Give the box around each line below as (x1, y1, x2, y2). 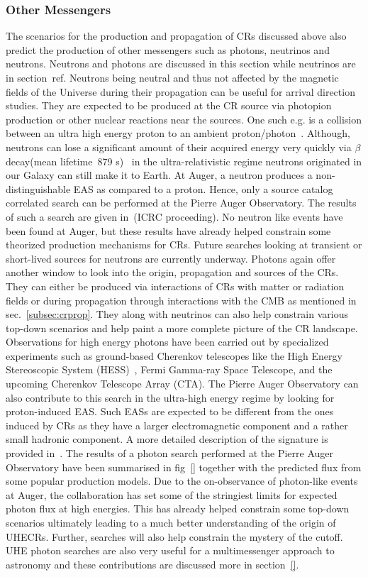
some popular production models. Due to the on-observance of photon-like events (6, 473, 358, 488)
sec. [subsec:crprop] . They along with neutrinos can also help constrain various (6, 307, 348, 322)
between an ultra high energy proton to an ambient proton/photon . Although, (6, 126, 350, 141)
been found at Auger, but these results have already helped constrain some (6, 223, 331, 238)
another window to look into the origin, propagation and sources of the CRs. (6, 265, 339, 280)
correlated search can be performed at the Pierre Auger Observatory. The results (6, 195, 357, 210)
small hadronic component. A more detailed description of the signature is (6, 432, 328, 446)
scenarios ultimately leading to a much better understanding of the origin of (6, 515, 336, 529)
